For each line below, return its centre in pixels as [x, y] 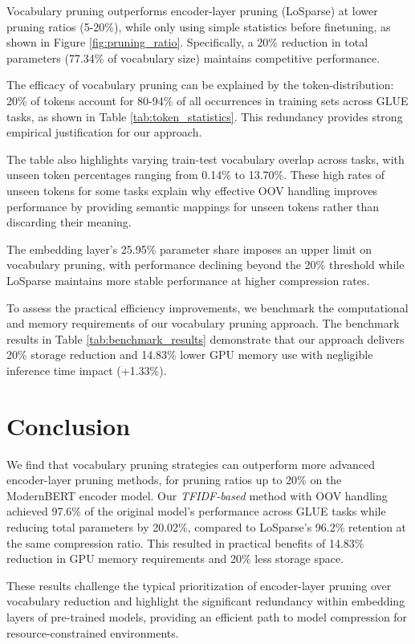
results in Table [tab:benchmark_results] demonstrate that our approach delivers [205, 338]
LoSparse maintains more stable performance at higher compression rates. [188, 280]
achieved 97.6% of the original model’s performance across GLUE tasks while [196, 511]
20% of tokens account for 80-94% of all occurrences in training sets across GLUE [207, 100]
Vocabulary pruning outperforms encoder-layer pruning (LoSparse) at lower [192, 10]
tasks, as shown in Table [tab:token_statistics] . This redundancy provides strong [205, 116]
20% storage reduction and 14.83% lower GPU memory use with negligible [190, 355]
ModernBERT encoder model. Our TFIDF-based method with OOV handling [197, 495]
